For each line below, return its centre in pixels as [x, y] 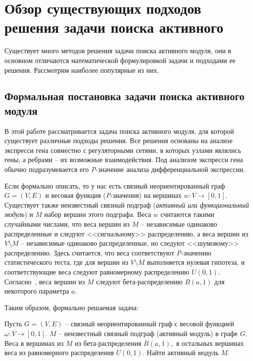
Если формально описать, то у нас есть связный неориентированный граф [115, 185]
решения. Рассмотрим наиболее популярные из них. [82, 70]
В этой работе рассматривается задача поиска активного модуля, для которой [119, 131]
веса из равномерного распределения [59, 352]
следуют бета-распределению [139, 281]
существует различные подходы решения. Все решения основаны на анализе [119, 140]
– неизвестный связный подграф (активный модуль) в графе [148, 333]
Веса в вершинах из [34, 343]
